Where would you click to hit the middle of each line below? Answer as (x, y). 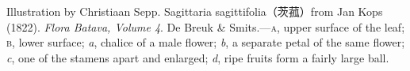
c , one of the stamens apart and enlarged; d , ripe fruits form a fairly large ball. (198, 57)
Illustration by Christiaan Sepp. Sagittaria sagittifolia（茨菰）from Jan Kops (195, 11)
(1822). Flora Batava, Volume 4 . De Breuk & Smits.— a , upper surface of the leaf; (206, 26)
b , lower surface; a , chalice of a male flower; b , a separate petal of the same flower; (206, 42)
